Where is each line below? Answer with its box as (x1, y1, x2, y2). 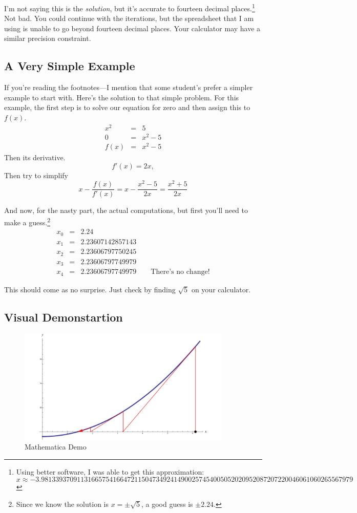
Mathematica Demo (25, 441, 87, 452)
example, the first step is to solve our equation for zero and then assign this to (4, 102, 250, 113)
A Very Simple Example (4, 58, 135, 74)
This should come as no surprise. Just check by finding (4, 284, 176, 294)
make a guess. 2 (4, 215, 50, 227)
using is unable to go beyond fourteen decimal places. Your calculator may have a (4, 23, 261, 33)
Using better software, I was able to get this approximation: (16, 466, 204, 477)
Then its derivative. (4, 152, 66, 162)
